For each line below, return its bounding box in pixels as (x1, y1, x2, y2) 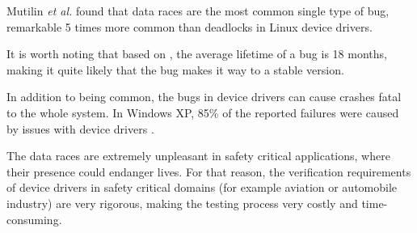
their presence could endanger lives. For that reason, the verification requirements (6, 163, 411, 180)
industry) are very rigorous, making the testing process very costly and (6, 194, 358, 211)
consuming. (6, 210, 62, 227)
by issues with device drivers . (6, 120, 154, 137)
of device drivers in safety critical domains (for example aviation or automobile (6, 179, 398, 196)
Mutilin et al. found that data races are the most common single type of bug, (6, 2, 390, 19)
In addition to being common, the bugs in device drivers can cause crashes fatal (6, 88, 402, 105)
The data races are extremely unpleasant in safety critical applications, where (6, 147, 390, 164)
